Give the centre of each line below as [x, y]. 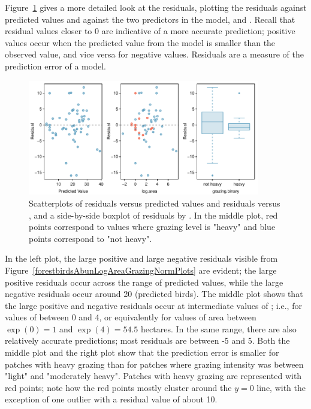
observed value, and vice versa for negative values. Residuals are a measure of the [154, 54]
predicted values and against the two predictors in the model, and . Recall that [150, 19]
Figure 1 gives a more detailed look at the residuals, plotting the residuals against [156, 7]
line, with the [281, 387]
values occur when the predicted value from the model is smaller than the [140, 42]
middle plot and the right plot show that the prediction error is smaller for [142, 352]
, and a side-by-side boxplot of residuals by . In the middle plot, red [153, 215]
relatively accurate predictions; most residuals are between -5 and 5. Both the [147, 340]
